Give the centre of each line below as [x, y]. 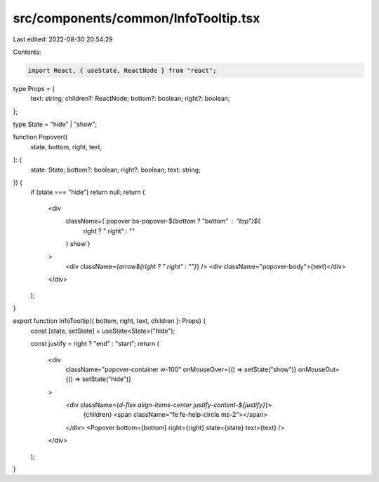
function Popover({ [40, 137]
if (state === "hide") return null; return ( [88, 192]
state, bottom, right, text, [66, 146]
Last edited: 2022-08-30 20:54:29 [63, 39]
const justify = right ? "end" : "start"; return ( [95, 344]
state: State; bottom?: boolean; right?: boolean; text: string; [116, 170]
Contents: [27, 52]
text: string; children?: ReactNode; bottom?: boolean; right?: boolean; [131, 99]
